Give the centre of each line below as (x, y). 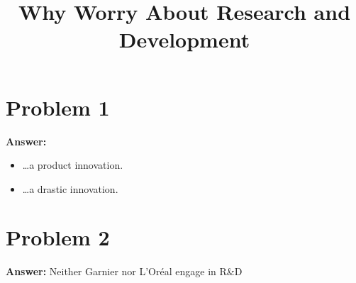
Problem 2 (58, 237)
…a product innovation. (73, 165)
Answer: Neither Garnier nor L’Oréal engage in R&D (124, 271)
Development (184, 39)
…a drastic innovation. (70, 188)
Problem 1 (58, 107)
